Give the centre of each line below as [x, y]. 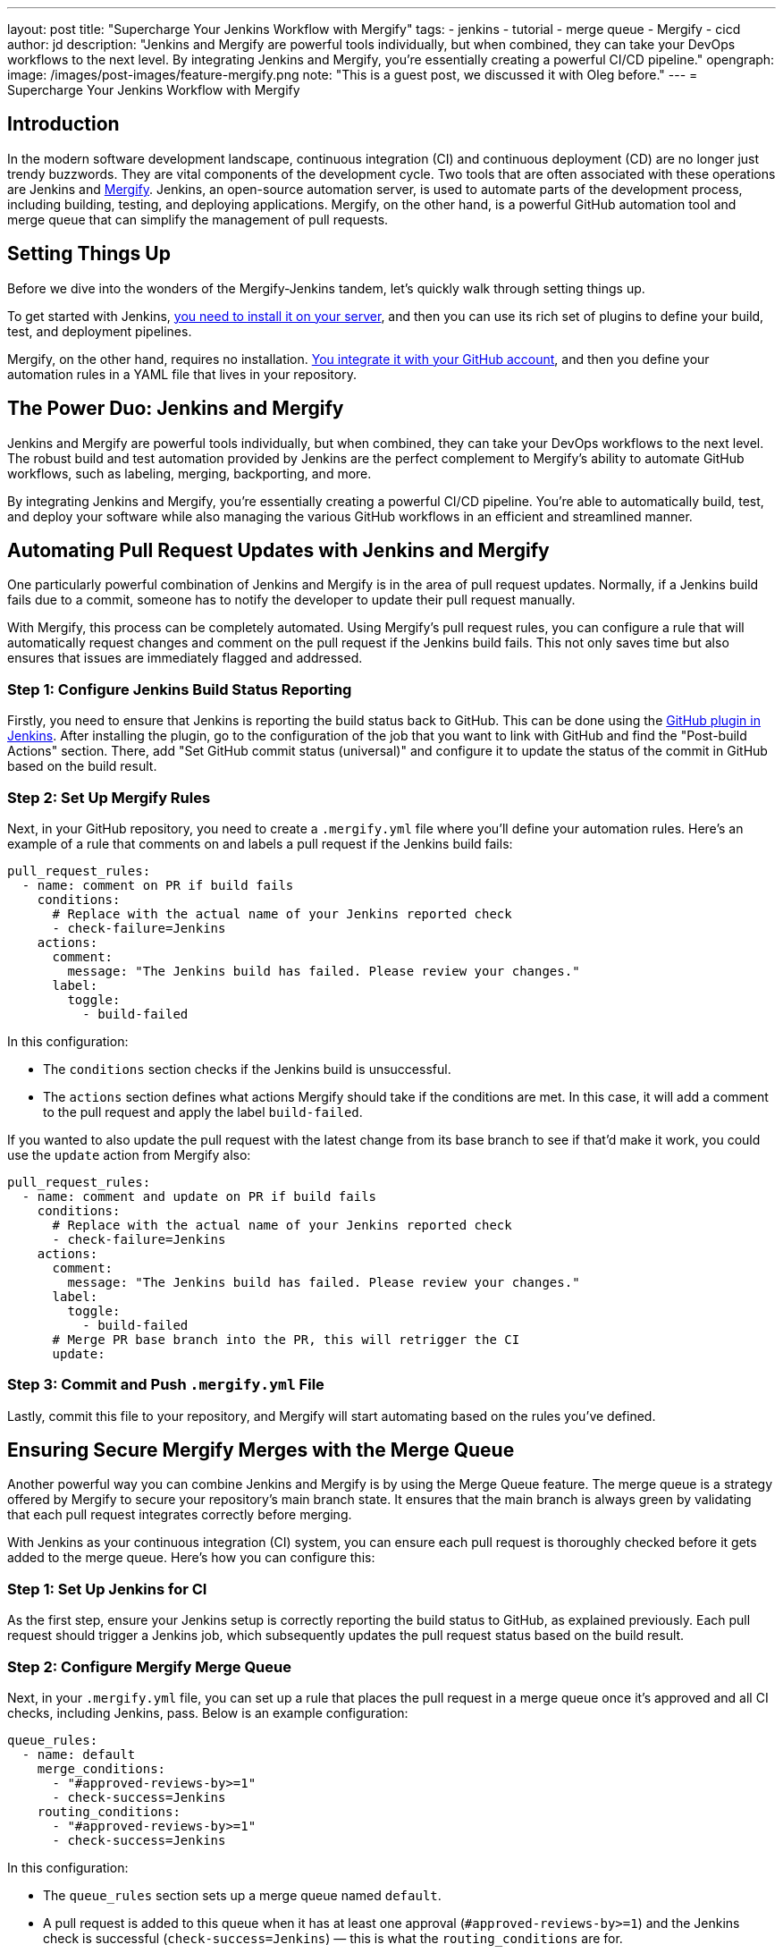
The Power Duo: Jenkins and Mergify [176, 409]
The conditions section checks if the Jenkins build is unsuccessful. [247, 1069]
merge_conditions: [101, 1768]
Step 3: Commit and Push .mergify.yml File [166, 1385]
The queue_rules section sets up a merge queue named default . [242, 1895]
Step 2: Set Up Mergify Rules [109, 797]
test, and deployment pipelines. [100, 331]
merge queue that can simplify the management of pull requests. [198, 219]
